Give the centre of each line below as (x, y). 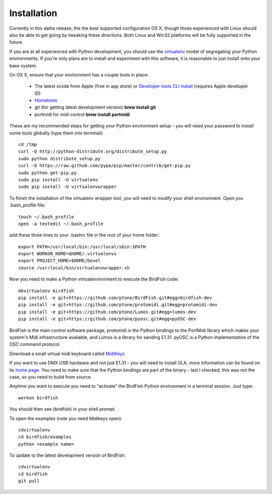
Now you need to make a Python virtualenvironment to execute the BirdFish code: (94, 279)
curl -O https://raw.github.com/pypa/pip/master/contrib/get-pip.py (105, 166)
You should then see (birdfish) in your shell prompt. (62, 409)
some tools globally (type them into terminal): (56, 133)
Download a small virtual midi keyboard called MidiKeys (67, 354)
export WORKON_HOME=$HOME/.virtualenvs (67, 254)
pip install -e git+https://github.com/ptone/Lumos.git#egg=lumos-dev (107, 312)
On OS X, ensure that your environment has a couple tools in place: (79, 75)
